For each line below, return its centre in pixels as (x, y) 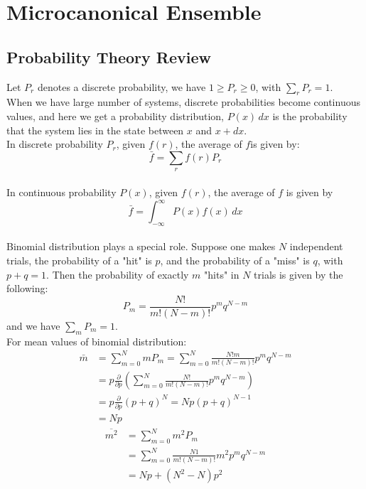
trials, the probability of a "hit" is (79, 260)
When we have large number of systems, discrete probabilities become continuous (183, 102)
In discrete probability (55, 144)
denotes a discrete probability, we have (122, 86)
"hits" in (222, 274)
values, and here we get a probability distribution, (115, 115)
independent (316, 246)
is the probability (310, 115)
